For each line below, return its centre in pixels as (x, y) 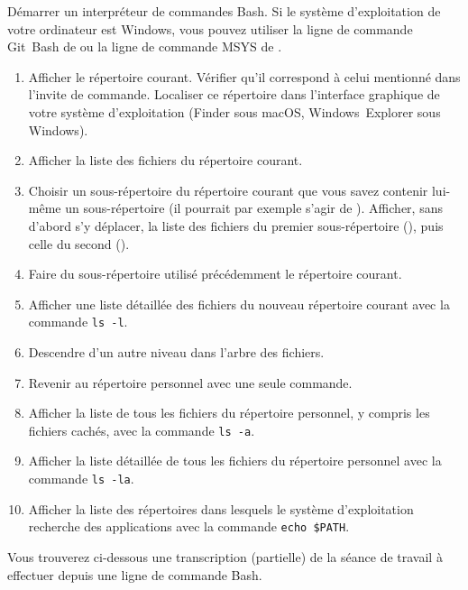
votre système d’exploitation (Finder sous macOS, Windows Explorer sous (234, 111)
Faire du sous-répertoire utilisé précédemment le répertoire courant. (215, 274)
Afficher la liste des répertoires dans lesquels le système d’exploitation (221, 508)
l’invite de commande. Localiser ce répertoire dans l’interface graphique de (234, 94)
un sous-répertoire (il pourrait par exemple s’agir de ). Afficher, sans (254, 208)
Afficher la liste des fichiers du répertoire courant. (165, 160)
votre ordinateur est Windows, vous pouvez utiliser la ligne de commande (210, 28)
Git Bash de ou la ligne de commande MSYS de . (145, 46)
